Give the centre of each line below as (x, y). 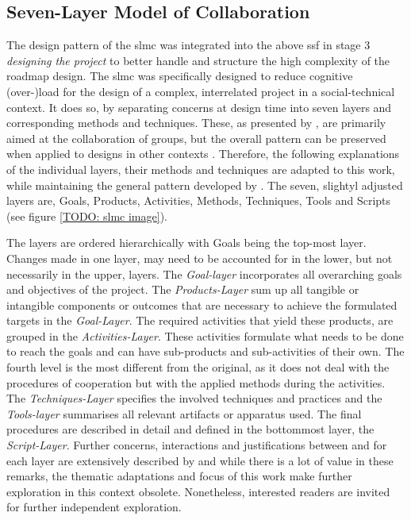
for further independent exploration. (94, 507)
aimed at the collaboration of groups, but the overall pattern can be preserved (196, 138)
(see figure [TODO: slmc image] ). (87, 216)
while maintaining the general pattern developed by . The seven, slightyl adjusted (205, 185)
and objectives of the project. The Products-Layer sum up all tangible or (183, 289)
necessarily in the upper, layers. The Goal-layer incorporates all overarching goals (204, 273)
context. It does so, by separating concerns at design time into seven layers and (199, 107)
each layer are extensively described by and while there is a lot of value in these (200, 460)
